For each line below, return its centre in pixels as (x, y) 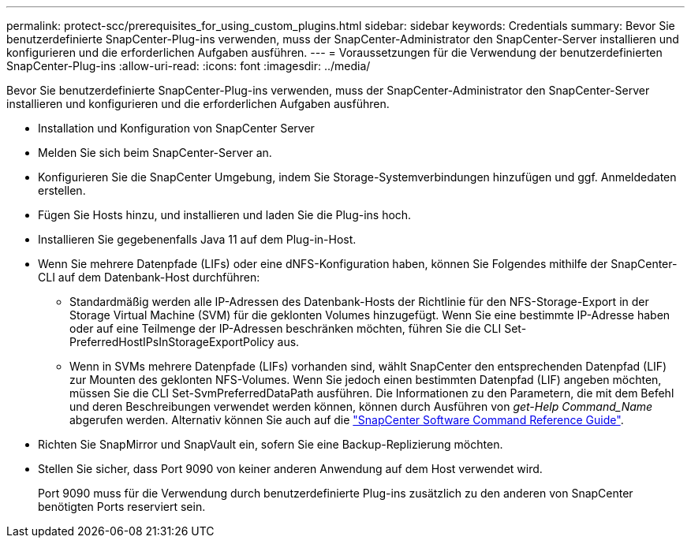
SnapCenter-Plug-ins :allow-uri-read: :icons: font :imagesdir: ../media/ (189, 66)
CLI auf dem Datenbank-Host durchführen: (149, 277)
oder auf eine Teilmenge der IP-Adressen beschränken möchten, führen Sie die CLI (286, 328)
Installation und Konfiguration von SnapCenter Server (176, 128)
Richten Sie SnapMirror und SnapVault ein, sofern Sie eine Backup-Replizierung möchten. (271, 444)
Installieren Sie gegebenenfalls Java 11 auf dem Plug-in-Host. (197, 239)
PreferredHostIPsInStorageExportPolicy (172, 342)
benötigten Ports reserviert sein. (122, 507)
